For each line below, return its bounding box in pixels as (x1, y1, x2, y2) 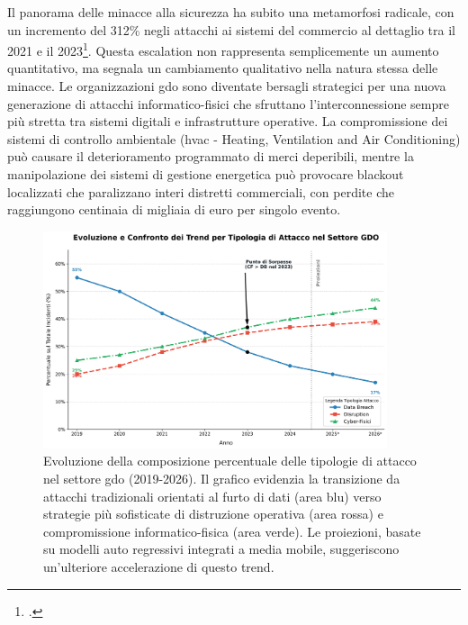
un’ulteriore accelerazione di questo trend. (43, 557, 274, 576)
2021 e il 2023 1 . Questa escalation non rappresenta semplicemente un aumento (7, 39, 439, 59)
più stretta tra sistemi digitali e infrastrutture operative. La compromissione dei (7, 112, 448, 131)
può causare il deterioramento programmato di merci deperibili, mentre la (7, 147, 414, 166)
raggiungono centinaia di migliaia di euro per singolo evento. (7, 200, 341, 219)
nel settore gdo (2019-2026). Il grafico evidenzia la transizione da (43, 469, 400, 488)
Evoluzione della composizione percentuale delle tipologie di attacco (43, 451, 417, 470)
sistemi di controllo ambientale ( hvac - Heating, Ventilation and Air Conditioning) (7, 129, 461, 148)
